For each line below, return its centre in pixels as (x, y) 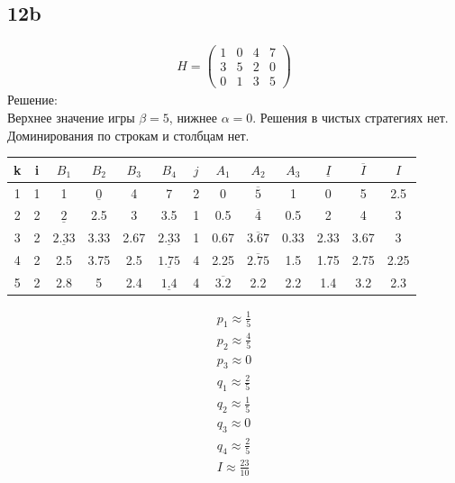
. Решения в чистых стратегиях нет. (350, 117)
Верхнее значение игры (71, 117)
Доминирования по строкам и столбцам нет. (128, 135)
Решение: (32, 100)
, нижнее (193, 117)
